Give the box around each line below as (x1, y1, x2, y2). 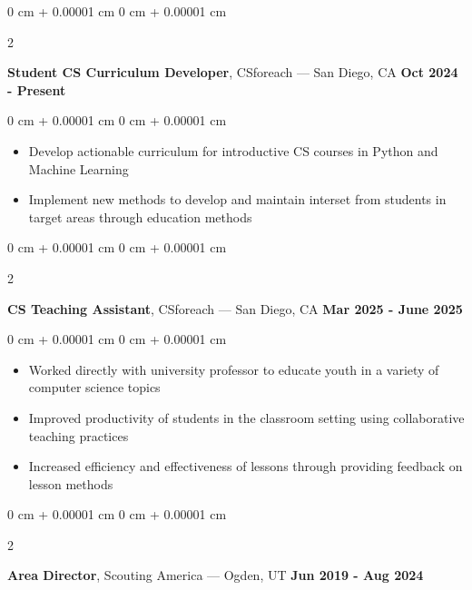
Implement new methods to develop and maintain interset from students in (28, 190, 447, 209)
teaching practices (28, 426, 129, 445)
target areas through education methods (28, 207, 252, 226)
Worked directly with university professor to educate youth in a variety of (28, 359, 439, 379)
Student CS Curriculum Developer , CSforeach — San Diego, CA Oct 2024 (7, 63, 458, 82)
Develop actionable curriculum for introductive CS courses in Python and (28, 141, 438, 160)
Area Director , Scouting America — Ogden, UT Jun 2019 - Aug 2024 (7, 565, 424, 585)
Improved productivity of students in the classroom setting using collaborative (28, 408, 465, 427)
